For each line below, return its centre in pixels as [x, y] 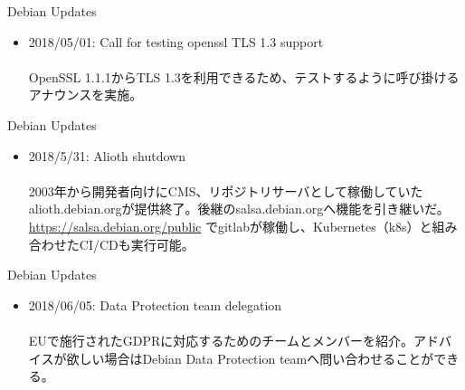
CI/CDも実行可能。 [137, 244]
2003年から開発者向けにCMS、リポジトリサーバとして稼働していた [226, 190]
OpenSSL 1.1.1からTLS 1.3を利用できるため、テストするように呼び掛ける [244, 76]
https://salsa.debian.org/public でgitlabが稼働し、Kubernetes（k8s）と [230, 226]
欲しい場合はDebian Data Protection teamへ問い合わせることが [250, 358]
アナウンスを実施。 [85, 95]
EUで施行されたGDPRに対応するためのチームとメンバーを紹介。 [221, 340]
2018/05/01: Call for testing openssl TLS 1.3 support [176, 41]
